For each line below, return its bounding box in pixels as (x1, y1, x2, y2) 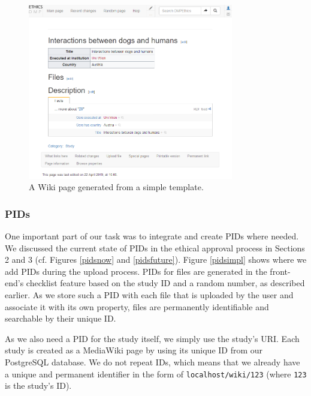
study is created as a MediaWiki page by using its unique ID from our (5, 344, 263, 356)
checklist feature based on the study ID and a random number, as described (26, 277, 305, 289)
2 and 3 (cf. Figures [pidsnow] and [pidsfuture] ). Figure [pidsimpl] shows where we (5, 253, 307, 266)
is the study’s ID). (5, 379, 72, 392)
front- (270, 265, 291, 277)
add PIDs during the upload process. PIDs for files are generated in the (5, 265, 267, 277)
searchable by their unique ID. (5, 312, 116, 325)
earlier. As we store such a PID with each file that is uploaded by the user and (5, 288, 294, 301)
